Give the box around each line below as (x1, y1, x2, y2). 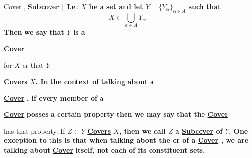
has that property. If (4, 125, 65, 135)
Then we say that (4, 27, 64, 37)
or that (22, 60, 44, 70)
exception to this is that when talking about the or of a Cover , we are (4, 135, 249, 145)
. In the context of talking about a (35, 76, 154, 86)
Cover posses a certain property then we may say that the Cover (4, 109, 228, 119)
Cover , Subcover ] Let (4, 1, 78, 11)
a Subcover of (175, 125, 223, 135)
